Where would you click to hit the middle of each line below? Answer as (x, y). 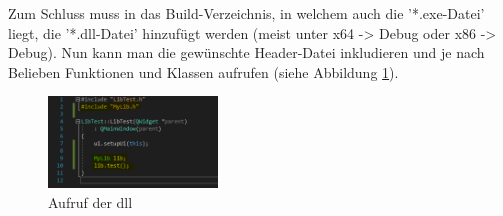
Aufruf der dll (90, 201)
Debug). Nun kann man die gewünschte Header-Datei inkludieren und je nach (246, 52)
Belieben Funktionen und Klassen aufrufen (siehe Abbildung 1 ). (203, 71)
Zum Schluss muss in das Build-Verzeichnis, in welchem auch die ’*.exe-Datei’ (246, 13)
